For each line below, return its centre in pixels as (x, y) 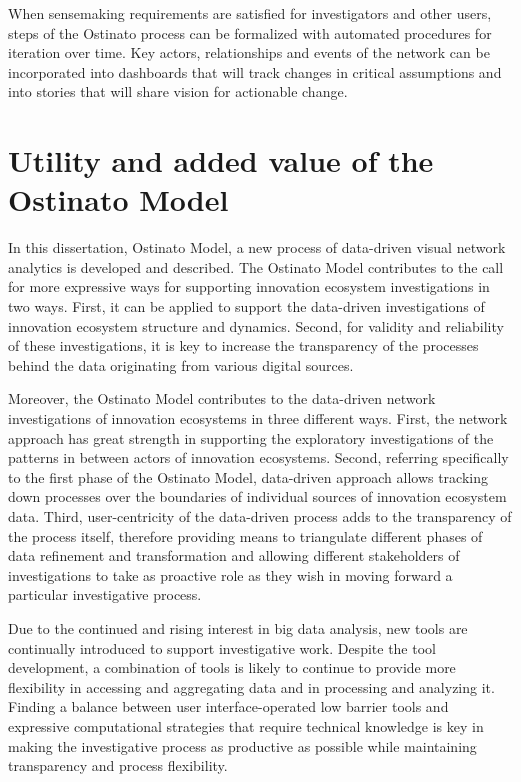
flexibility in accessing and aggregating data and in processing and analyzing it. (251, 686)
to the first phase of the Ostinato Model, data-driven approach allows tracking (248, 476)
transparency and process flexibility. (118, 765)
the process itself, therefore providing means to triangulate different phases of (245, 535)
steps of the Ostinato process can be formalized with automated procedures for (250, 32)
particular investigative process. (105, 594)
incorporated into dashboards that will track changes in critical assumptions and (255, 71)
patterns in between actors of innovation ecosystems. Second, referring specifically (258, 457)
